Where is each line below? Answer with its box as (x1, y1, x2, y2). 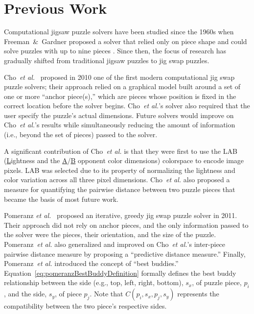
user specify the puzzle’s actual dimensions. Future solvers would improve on (4, 110, 234, 120)
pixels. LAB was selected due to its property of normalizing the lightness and (4, 165, 235, 175)
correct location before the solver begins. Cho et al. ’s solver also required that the (4, 100, 250, 111)
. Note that (90, 289, 123, 299)
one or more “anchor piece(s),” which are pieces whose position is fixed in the (4, 91, 236, 101)
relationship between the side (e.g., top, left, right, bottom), (4, 277, 184, 288)
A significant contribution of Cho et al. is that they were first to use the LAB (4, 145, 237, 156)
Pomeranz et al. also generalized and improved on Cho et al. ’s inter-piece (4, 239, 226, 249)
